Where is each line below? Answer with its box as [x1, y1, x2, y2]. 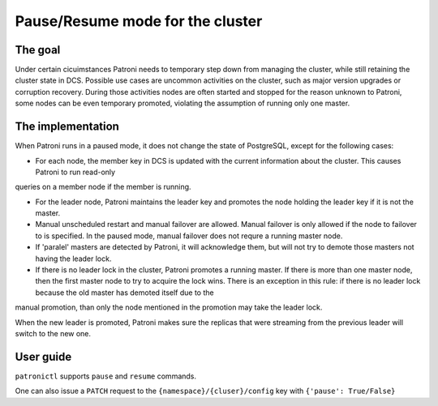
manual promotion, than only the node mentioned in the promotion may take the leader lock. [15, 302, 323, 312]
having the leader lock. [35, 254, 112, 263]
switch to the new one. [15, 329, 92, 338]
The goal [15, 43, 61, 57]
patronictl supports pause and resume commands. [15, 371, 197, 381]
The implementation [15, 120, 119, 134]
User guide [15, 349, 72, 364]
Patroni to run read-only [35, 167, 116, 177]
